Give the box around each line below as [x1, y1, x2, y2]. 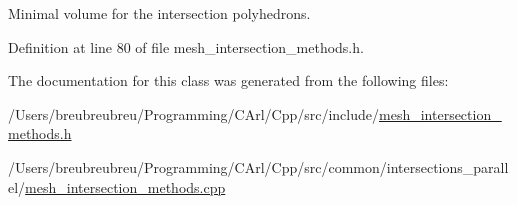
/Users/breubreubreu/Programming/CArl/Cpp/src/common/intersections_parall [8, 156, 509, 177]
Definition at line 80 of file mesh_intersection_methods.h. [8, 36, 364, 57]
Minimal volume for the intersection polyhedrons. [8, 3, 311, 23]
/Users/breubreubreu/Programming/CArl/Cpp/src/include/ [8, 103, 380, 124]
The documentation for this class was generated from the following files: [8, 70, 449, 91]
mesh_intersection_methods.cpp [25, 176, 226, 197]
